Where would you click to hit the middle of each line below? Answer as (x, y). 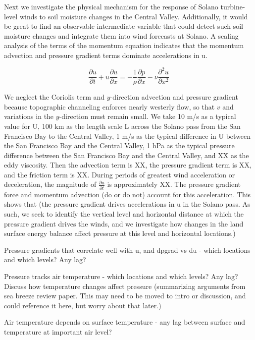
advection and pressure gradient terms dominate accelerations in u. (106, 55)
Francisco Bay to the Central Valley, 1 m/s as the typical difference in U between (127, 136)
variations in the (29, 116)
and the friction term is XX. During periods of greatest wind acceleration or (120, 174)
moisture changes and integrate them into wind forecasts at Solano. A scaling (121, 35)
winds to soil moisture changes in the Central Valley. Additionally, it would (134, 16)
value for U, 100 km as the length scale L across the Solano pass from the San (122, 126)
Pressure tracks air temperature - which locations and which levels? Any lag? (121, 276)
